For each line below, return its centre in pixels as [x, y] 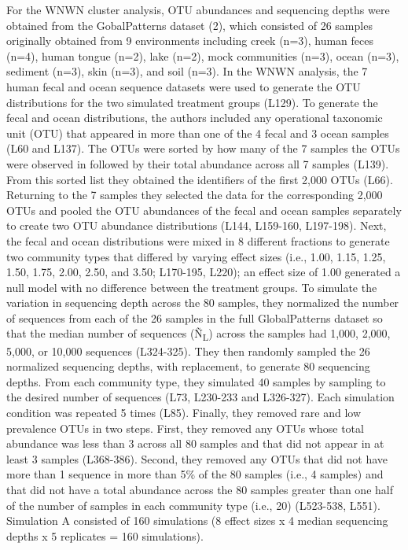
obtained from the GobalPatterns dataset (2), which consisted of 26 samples [189, 25]
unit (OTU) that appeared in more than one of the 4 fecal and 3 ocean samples [198, 133]
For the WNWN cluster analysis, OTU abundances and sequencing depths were [198, 9]
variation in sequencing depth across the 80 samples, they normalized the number [203, 303]
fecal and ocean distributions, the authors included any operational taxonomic [195, 118]
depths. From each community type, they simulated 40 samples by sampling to [196, 381]
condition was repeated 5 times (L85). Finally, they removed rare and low [184, 412]
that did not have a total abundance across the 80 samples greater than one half [200, 489]
